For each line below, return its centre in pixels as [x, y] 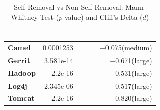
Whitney [24, 17]
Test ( [49, 17]
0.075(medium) [129, 48]
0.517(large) [134, 85]
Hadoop [22, 73]
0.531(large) [134, 73]
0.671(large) [134, 60]
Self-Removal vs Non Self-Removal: [69, 7]
